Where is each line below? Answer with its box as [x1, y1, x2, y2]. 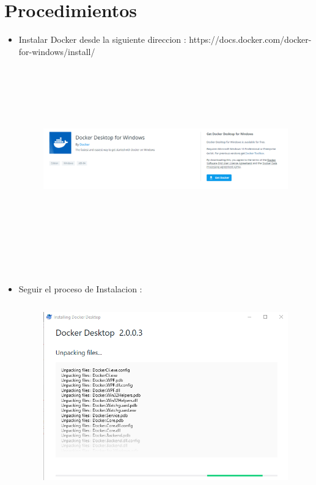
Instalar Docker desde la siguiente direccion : [18, 33, 186, 46]
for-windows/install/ [18, 45, 95, 57]
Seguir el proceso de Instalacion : [18, 282, 142, 295]
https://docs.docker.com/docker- [189, 33, 312, 46]
